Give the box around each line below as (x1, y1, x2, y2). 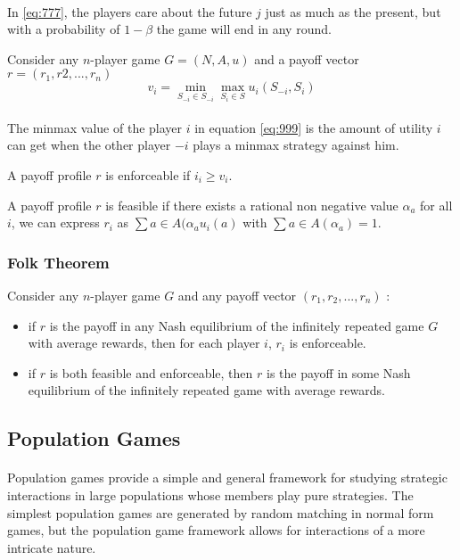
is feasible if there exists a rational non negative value (105, 195, 398, 214)
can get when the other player (7, 136, 171, 154)
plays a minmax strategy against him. (193, 136, 399, 154)
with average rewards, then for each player (28, 334, 260, 352)
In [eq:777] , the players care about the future (7, 2, 252, 21)
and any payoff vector (177, 286, 297, 305)
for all (420, 195, 453, 214)
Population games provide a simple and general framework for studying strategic (7, 468, 448, 487)
